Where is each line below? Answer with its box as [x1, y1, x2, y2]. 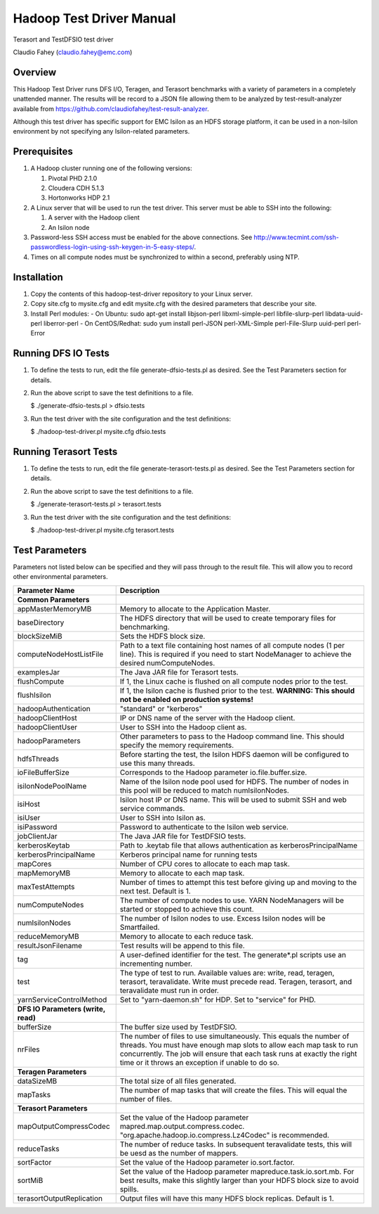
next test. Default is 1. [119, 886, 191, 896]
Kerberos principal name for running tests [119, 850, 258, 860]
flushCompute [17, 676, 65, 686]
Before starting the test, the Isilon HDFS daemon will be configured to [119, 749, 350, 759]
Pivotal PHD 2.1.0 [48, 174, 98, 182]
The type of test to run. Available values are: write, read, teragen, [119, 968, 335, 978]
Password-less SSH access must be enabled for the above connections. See [30, 233, 253, 242]
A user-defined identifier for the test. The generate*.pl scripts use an [119, 950, 347, 959]
